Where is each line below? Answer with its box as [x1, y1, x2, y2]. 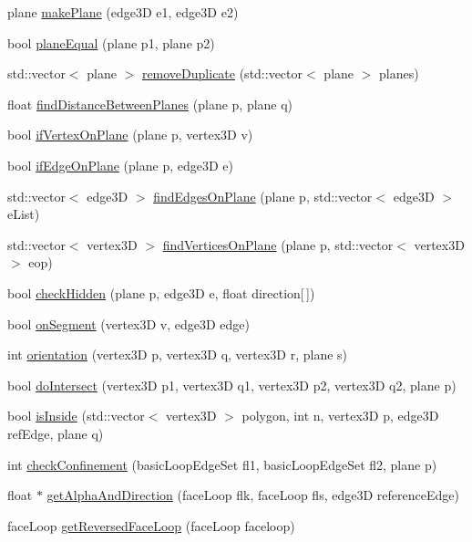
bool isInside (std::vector [7, 406, 145, 425]
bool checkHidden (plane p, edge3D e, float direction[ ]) [7, 283, 315, 302]
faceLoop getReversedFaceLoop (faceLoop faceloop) [7, 516, 295, 535]
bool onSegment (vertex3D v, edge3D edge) [7, 314, 251, 333]
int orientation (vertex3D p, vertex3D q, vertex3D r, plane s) [7, 345, 348, 364]
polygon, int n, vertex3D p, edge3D [241, 406, 439, 425]
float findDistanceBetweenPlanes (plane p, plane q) [7, 94, 293, 113]
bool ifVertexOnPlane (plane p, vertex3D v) [7, 125, 253, 144]
